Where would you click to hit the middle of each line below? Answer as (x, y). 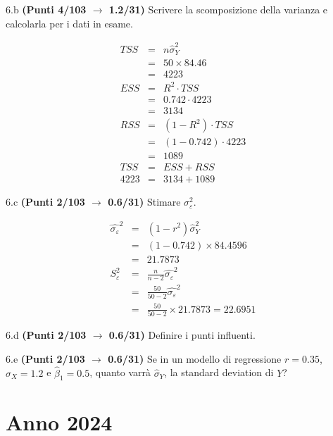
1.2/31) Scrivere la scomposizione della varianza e (218, 9)
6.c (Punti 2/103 (45, 202)
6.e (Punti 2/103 (45, 358)
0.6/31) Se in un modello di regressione (195, 358)
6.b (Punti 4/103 (46, 9)
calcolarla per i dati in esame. (69, 23)
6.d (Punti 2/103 (46, 335)
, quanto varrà (120, 372)
